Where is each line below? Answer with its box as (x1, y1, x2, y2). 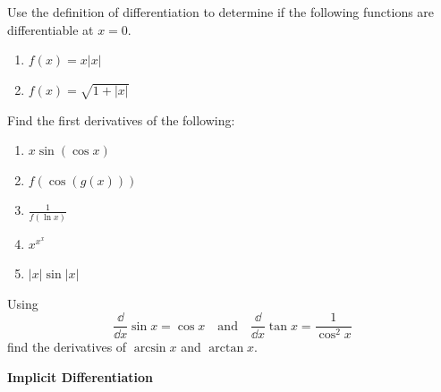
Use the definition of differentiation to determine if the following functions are (7, 3, 435, 21)
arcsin (133, 342, 166, 355)
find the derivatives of (7, 337, 127, 356)
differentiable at (7, 20, 94, 38)
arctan (208, 342, 244, 355)
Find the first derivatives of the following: (7, 110, 235, 129)
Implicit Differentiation (7, 368, 154, 387)
